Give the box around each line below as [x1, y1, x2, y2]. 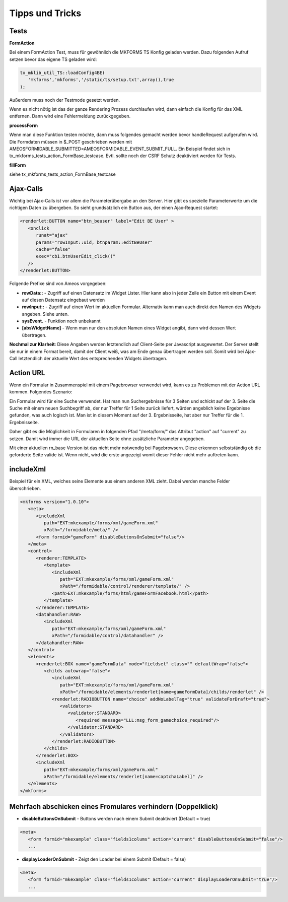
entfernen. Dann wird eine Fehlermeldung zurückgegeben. [9, 113, 131, 119]
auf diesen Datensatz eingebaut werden [22, 297, 105, 303]
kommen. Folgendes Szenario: [9, 389, 73, 395]
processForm [9, 122, 38, 128]
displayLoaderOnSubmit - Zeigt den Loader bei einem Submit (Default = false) [22, 856, 186, 862]
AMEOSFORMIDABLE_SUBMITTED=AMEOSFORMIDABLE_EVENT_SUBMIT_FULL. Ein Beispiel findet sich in [9, 146, 231, 152]
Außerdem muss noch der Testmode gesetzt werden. [9, 97, 120, 103]
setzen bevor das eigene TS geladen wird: [9, 56, 97, 62]
